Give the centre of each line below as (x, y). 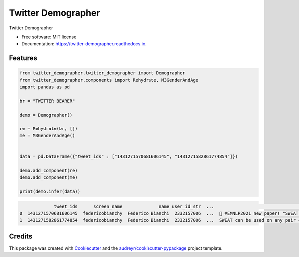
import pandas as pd (45, 87)
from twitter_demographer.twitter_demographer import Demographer (102, 73)
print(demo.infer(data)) (50, 191)
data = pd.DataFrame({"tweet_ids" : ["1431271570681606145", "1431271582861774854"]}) (129, 157)
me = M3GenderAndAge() (47, 135)
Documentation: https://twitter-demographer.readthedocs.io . (84, 44)
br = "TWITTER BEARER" (47, 101)
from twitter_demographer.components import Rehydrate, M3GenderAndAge (109, 80)
